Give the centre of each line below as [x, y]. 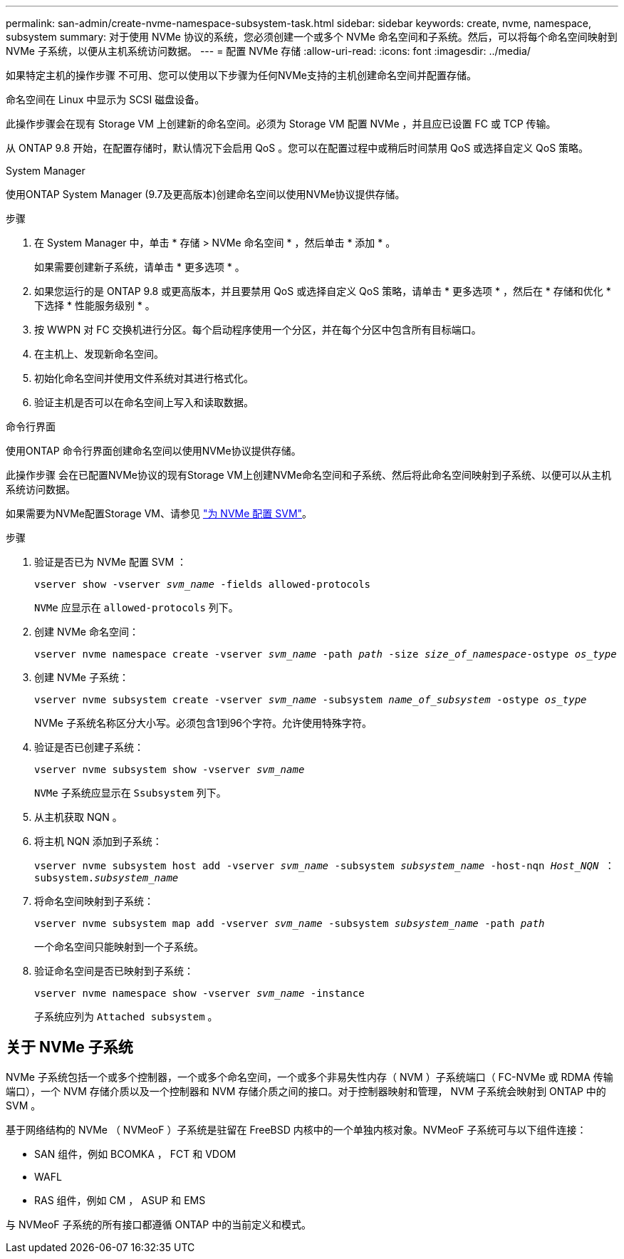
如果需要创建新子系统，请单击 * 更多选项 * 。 [140, 267]
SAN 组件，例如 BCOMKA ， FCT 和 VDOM [135, 1154]
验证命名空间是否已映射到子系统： [114, 971]
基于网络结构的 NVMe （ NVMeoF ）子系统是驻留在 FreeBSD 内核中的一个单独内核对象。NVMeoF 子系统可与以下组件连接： [296, 1129]
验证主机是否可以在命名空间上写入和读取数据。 [144, 402]
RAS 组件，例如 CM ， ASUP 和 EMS [120, 1200]
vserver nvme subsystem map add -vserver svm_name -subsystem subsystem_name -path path [290, 923]
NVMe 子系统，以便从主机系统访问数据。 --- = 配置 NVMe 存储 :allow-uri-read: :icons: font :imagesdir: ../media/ [268, 51]
